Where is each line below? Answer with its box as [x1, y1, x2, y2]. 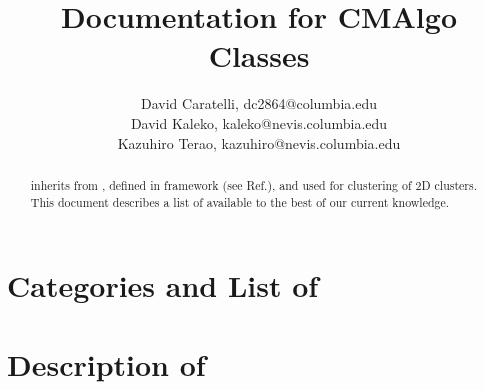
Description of [7, 343, 206, 384]
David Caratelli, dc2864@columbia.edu [141, 93, 377, 114]
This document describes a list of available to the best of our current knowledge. [30, 193, 450, 210]
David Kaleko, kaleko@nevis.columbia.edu [130, 112, 388, 133]
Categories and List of [7, 265, 319, 306]
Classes [208, 35, 310, 76]
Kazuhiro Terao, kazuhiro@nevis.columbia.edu [117, 132, 401, 153]
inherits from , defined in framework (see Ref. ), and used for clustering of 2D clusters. [30, 176, 477, 193]
